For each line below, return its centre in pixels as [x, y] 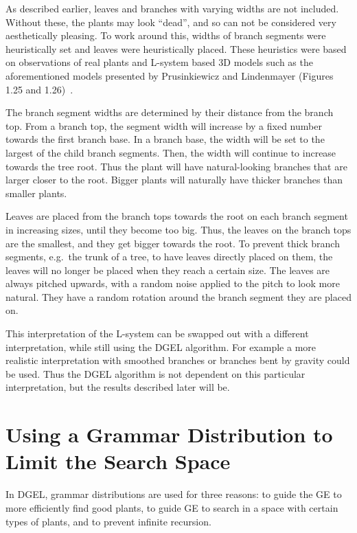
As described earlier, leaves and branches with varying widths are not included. [172, 8]
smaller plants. [36, 193]
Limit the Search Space [118, 461]
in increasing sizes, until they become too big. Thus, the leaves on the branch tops [178, 229]
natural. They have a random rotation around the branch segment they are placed [178, 296]
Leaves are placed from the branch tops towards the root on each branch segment [177, 216]
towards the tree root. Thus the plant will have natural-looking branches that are [176, 166]
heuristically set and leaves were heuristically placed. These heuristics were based [176, 48]
